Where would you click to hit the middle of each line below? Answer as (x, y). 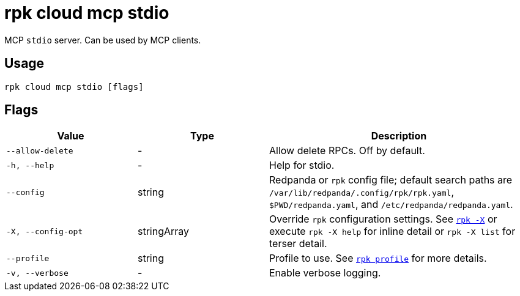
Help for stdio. (302, 165)
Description (399, 136)
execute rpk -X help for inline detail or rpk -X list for (392, 231)
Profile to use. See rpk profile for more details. (378, 258)
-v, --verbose (37, 273)
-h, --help (30, 165)
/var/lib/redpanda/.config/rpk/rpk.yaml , (362, 192)
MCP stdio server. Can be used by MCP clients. (103, 40)
